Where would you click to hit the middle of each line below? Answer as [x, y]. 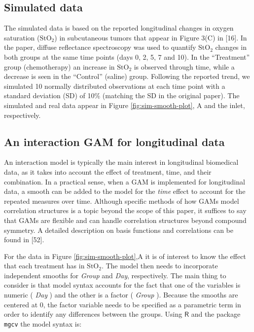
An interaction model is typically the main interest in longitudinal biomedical [121, 162]
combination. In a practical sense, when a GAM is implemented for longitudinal [125, 181]
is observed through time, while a [184, 66]
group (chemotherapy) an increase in [59, 66]
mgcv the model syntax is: [43, 323]
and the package [216, 314]
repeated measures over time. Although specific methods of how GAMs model [122, 201]
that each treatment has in [44, 266]
